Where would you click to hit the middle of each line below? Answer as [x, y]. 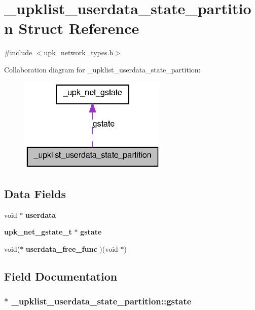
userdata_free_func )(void [72, 248]
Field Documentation [61, 276]
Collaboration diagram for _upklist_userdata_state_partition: [102, 69]
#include [18, 52]
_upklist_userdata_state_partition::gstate [101, 301]
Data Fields [35, 193]
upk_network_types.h [79, 52]
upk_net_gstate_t [38, 232]
